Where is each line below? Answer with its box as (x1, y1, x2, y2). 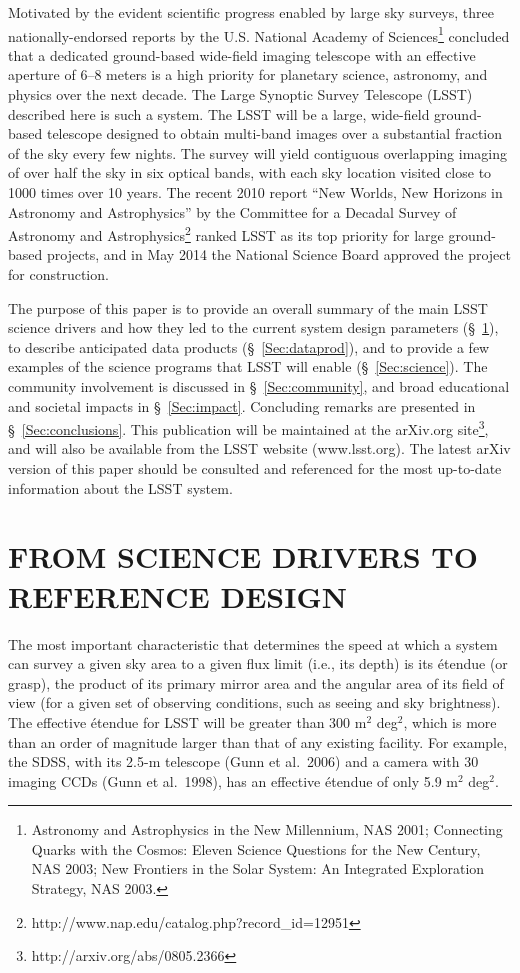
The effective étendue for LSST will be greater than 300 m (8, 711, 367, 732)
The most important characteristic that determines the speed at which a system (8, 633, 498, 654)
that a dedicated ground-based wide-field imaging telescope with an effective (8, 44, 476, 65)
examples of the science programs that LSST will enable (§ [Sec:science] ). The (8, 356, 488, 377)
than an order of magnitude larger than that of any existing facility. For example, (8, 731, 508, 752)
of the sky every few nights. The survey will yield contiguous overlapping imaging (8, 142, 507, 163)
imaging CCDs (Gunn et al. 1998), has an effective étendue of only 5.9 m (8, 770, 458, 791)
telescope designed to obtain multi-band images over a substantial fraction (46, 123, 503, 144)
